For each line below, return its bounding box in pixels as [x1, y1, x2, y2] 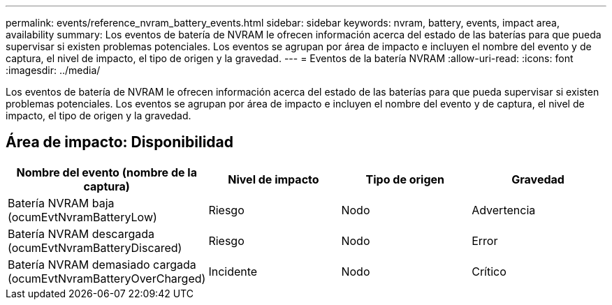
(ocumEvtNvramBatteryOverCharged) [8, 271, 206, 285]
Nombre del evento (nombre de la [16, 165, 197, 179]
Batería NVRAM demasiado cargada [8, 257, 196, 271]
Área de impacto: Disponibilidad [6, 133, 233, 151]
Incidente [208, 264, 258, 278]
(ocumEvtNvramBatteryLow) [8, 209, 157, 224]
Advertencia [472, 202, 536, 217]
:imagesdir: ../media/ [6, 64, 101, 76]
